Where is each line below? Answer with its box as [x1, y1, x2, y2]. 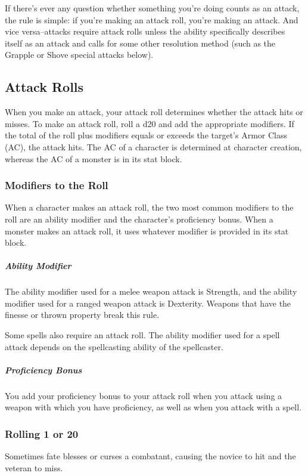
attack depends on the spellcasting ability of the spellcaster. [5, 340, 223, 353]
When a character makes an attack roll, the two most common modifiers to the [5, 201, 294, 214]
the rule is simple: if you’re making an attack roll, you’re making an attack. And [5, 13, 298, 26]
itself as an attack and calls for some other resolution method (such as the [5, 36, 276, 49]
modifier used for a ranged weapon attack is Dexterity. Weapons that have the [5, 296, 291, 309]
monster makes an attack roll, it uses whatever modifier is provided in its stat [5, 224, 289, 237]
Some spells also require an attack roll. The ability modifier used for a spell [5, 329, 280, 341]
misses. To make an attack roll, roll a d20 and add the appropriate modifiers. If [5, 117, 294, 129]
